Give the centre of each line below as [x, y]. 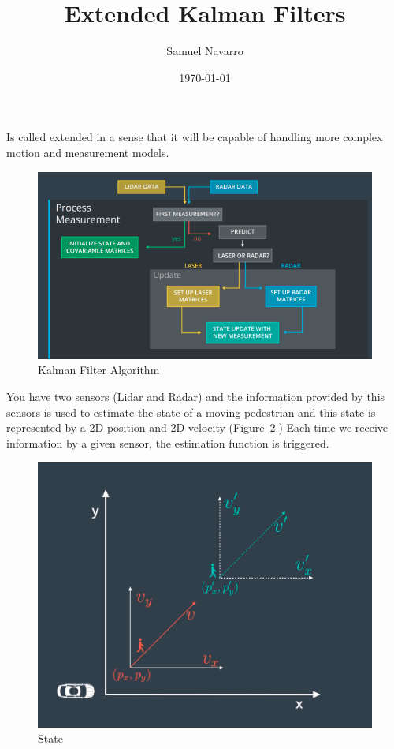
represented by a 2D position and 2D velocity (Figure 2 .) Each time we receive [197, 427]
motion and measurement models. [88, 152]
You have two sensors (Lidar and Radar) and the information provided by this [196, 396]
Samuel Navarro [205, 51]
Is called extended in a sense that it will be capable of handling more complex [195, 137]
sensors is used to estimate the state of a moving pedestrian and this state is [191, 412]
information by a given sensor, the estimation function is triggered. [168, 442]
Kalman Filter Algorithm [99, 370]
